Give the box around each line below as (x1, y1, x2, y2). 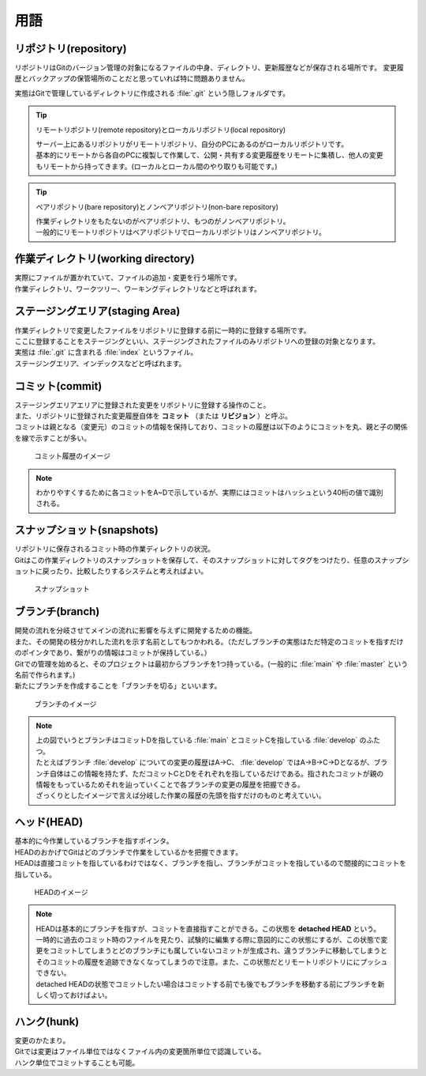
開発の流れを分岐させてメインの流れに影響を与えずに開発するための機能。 (14, 625, 256, 636)
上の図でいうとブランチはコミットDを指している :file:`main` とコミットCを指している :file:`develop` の (35, 735, 367, 745)
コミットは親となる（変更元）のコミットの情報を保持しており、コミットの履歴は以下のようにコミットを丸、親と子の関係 (14, 422, 408, 432)
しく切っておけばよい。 (35, 991, 112, 1000)
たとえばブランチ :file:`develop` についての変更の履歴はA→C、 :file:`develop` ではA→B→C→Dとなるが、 (35, 757, 374, 767)
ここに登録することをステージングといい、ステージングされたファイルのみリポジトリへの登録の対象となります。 (14, 336, 380, 345)
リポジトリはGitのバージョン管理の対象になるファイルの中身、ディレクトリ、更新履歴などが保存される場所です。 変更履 (14, 63, 404, 73)
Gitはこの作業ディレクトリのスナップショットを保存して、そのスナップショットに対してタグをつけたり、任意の (14, 555, 375, 564)
